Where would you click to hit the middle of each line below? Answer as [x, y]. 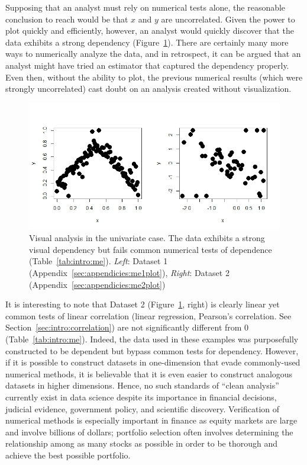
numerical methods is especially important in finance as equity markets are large [151, 420]
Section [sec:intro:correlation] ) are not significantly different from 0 [127, 327]
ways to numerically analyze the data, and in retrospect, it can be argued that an [153, 54]
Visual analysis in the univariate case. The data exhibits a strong [147, 238]
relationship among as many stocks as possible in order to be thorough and [141, 443]
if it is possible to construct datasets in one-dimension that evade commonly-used [153, 362]
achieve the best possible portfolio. [68, 455]
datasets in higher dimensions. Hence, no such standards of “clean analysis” [142, 385]
